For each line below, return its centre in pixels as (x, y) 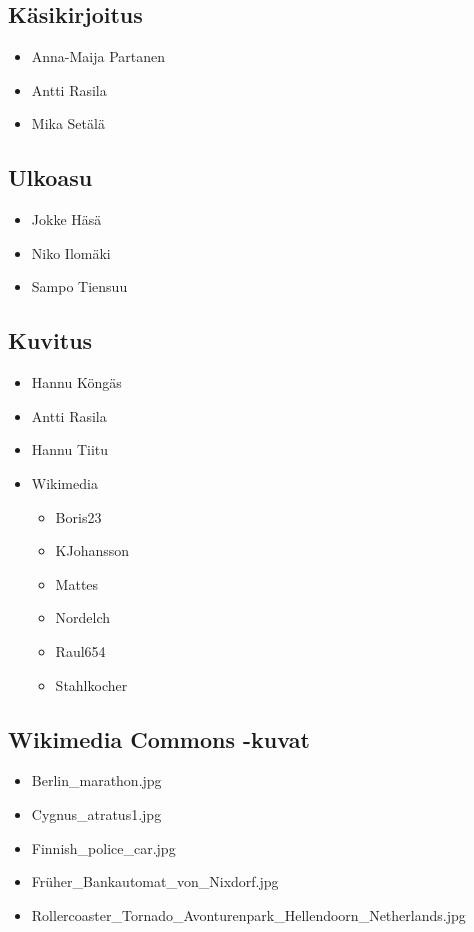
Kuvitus (50, 340)
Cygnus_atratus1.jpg (96, 813)
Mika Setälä (68, 123)
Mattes (77, 583)
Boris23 (78, 516)
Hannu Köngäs (76, 382)
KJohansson (92, 550)
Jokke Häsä (66, 219)
